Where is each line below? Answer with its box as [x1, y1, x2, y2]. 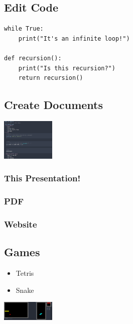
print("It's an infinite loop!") [18, 35, 130, 42]
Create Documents [4, 97, 103, 113]
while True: [4, 25, 44, 33]
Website [4, 218, 37, 231]
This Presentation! [4, 172, 81, 184]
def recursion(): [4, 54, 62, 62]
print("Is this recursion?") [18, 64, 115, 72]
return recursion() [18, 74, 83, 82]
